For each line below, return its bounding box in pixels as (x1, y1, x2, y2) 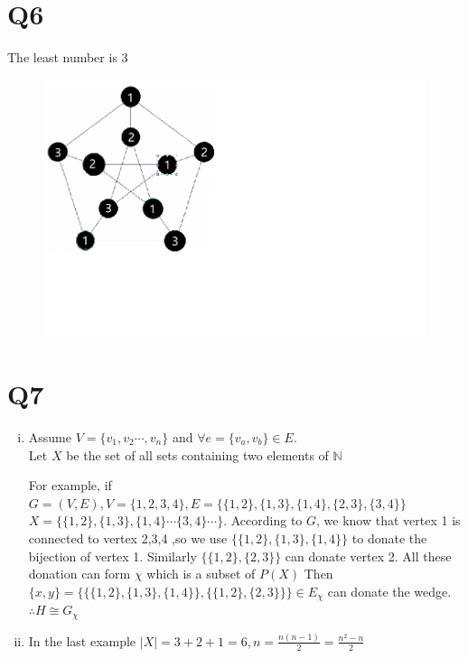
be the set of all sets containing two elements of (66, 445, 329, 464)
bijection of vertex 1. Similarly (28, 546, 197, 565)
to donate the (351, 528, 427, 547)
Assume (28, 428, 71, 447)
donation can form (28, 564, 131, 583)
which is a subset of (146, 564, 256, 583)
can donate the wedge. (327, 581, 452, 600)
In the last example (28, 631, 136, 650)
